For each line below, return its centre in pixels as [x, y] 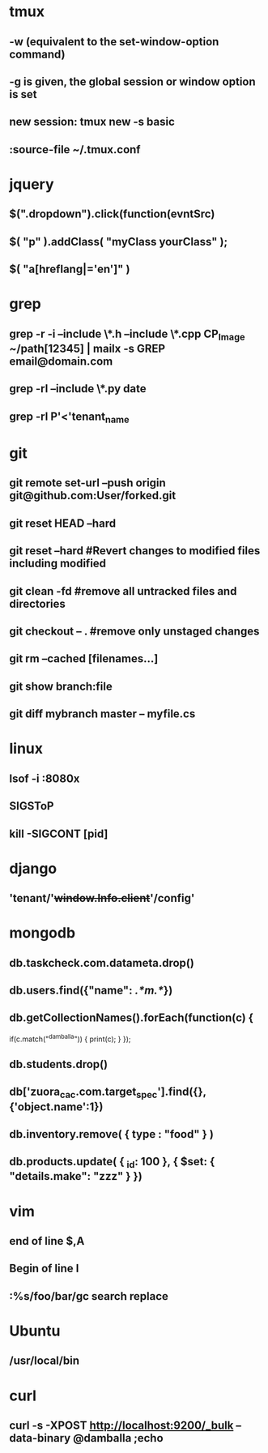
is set [23, 94]
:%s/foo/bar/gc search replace [89, 1296]
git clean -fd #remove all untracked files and [123, 591]
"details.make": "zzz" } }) [76, 1176]
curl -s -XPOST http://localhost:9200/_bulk [121, 1425]
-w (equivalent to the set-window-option [114, 42]
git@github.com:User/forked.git [93, 496]
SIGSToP [32, 806]
